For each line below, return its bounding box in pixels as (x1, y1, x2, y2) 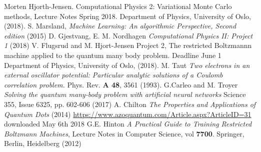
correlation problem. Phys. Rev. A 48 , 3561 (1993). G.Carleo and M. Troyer (4, 79, 238, 89)
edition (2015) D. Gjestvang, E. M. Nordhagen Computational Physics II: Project (4, 30, 253, 40)
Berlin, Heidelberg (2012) (4, 138, 81, 148)
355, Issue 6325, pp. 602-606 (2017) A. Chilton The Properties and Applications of (4, 98, 256, 109)
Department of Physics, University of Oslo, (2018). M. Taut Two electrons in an (4, 59, 250, 70)
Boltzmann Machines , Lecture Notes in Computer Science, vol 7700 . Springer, (4, 128, 244, 138)
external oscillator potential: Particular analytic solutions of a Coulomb (4, 69, 223, 80)
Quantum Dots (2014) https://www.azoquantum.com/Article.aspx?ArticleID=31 (4, 108, 251, 119)
